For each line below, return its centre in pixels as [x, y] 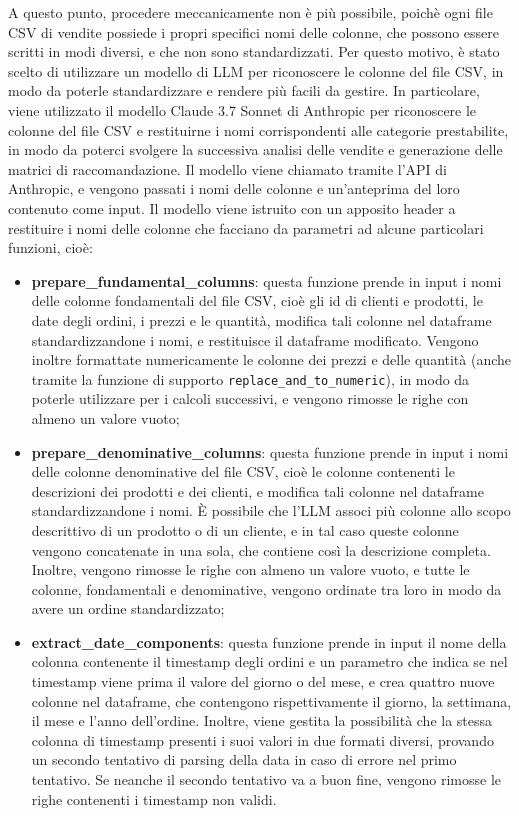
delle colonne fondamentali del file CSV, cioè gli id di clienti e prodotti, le [257, 300]
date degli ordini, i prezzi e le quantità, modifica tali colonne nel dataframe [261, 319]
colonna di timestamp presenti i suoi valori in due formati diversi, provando [262, 739]
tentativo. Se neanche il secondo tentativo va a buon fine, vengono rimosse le [266, 779]
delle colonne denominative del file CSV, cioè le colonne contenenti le [243, 471]
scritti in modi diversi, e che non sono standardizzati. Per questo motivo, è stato [254, 51]
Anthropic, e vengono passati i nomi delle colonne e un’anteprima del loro [234, 188]
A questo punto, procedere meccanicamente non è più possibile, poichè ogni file [250, 12]
